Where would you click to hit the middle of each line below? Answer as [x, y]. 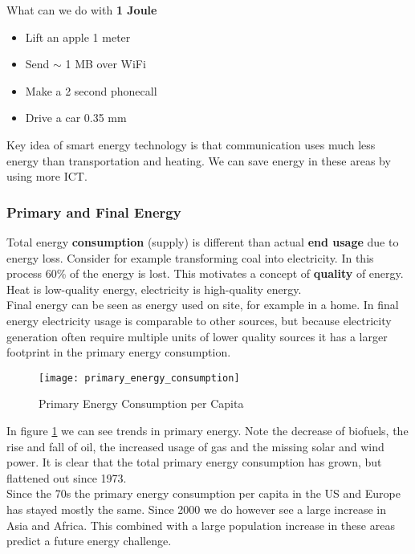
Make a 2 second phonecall [91, 90]
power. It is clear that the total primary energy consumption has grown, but [194, 462]
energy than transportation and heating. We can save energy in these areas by [199, 160]
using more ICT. [47, 176]
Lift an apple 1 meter [78, 37]
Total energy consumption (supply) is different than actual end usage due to [203, 241]
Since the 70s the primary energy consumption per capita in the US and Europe [203, 493]
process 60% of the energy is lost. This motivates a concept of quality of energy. [205, 273]
